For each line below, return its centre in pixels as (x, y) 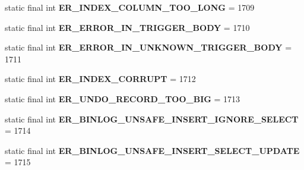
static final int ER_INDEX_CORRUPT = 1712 (100, 79)
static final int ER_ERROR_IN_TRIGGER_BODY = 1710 (127, 27)
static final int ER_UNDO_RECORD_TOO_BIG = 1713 (123, 98)
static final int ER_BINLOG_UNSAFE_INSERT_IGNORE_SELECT (152, 119)
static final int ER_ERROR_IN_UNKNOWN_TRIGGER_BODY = (148, 47)
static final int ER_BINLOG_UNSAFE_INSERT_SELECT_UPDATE (152, 150)
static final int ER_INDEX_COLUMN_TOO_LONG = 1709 (130, 7)
